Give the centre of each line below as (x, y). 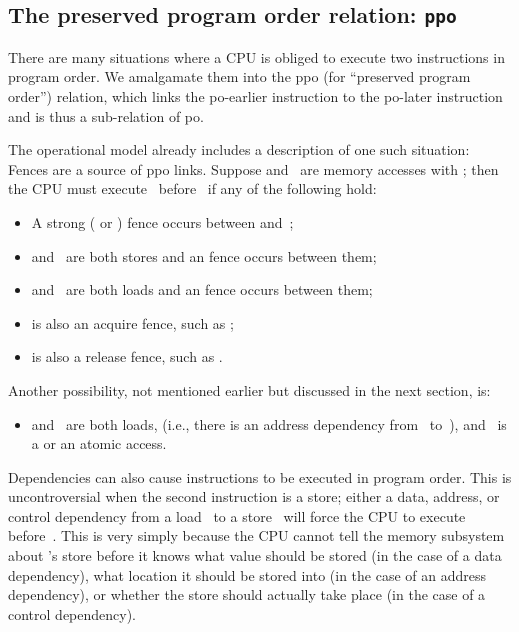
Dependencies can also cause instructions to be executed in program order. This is (260, 476)
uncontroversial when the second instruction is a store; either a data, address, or (254, 496)
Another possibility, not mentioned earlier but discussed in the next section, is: (249, 389)
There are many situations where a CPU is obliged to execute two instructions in (256, 56)
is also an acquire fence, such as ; (132, 322)
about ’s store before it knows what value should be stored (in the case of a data (255, 555)
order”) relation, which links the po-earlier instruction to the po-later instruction (255, 95)
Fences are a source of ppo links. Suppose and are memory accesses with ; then (253, 168)
